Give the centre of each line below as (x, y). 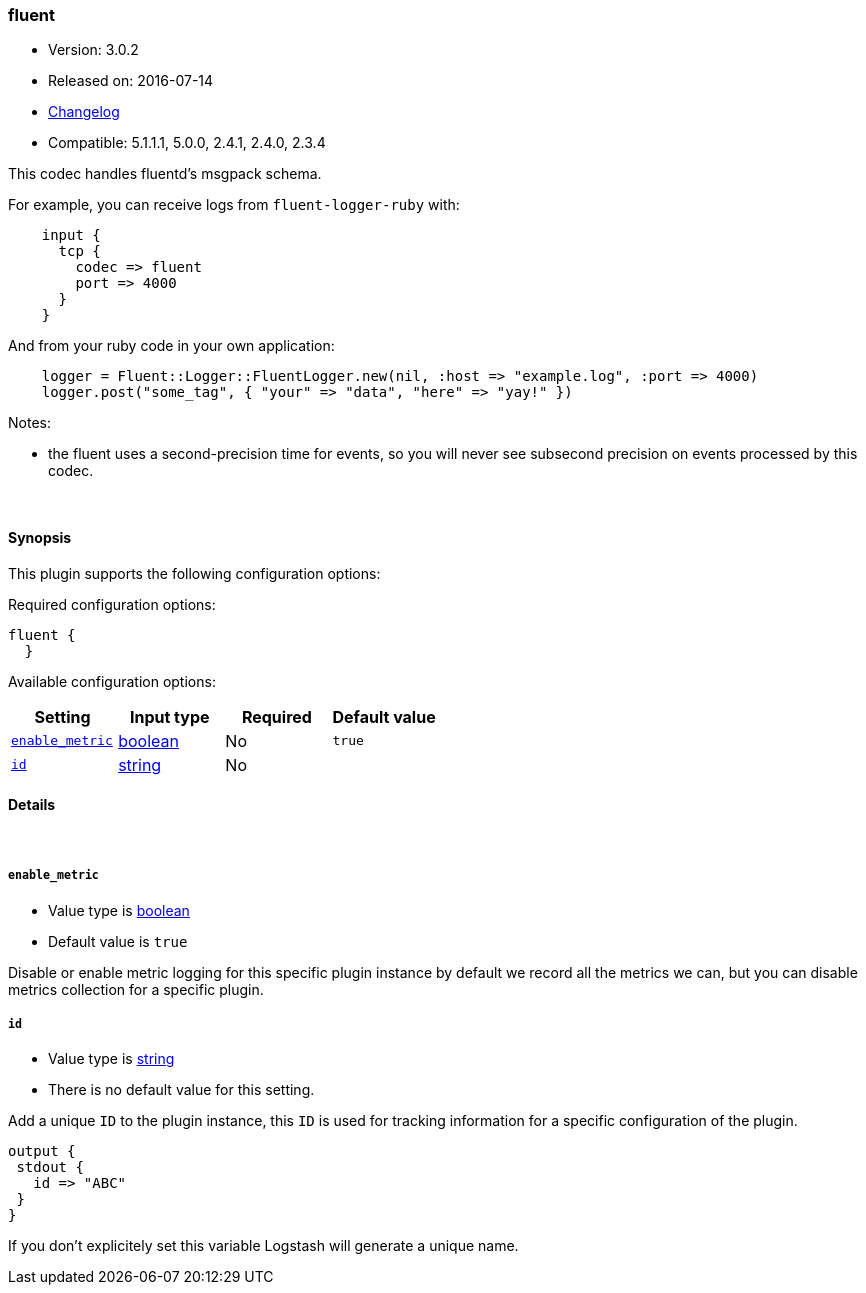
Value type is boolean (119, 910)
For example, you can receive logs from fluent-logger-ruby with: (234, 205)
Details (32, 805)
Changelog (84, 112)
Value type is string (111, 1059)
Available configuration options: (112, 681)
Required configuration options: (112, 604)
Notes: (29, 423)
